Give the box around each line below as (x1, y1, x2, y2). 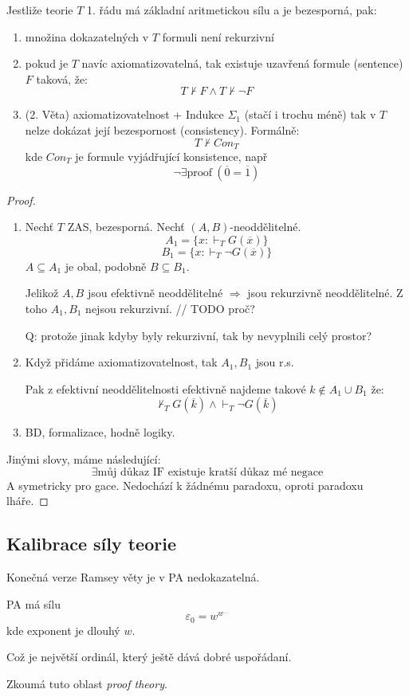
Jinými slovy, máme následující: (6, 450, 161, 467)
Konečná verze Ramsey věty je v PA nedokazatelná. (6, 568, 260, 585)
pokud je (25, 55, 69, 72)
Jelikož (25, 284, 59, 301)
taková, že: (36, 70, 88, 87)
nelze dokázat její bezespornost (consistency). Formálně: (25, 121, 300, 138)
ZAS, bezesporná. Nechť (67, 218, 185, 235)
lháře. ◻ (6, 492, 49, 509)
